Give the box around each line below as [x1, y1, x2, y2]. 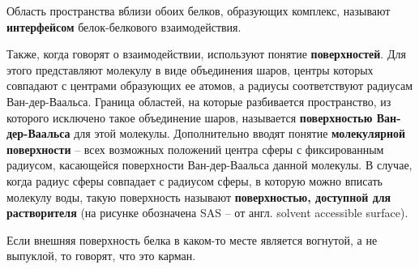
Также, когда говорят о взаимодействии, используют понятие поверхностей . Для [6, 45, 406, 62]
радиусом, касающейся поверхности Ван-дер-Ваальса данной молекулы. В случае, [6, 156, 413, 173]
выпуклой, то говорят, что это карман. [6, 247, 196, 264]
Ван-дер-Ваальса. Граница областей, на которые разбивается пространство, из [6, 92, 391, 109]
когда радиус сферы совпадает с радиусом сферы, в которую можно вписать [6, 172, 383, 189]
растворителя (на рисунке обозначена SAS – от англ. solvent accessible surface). [6, 204, 408, 221]
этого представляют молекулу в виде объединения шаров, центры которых [6, 61, 374, 78]
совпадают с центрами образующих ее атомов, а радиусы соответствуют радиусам [6, 77, 413, 94]
